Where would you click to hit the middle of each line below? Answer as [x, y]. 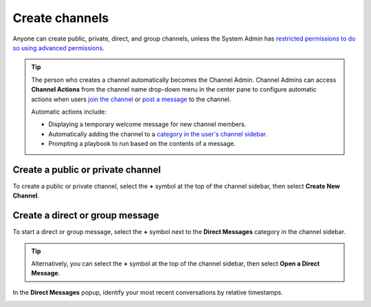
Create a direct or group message [86, 216]
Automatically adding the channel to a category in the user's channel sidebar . [158, 134]
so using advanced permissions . [58, 47]
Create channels [61, 18]
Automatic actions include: [69, 112]
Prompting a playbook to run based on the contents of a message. [142, 144]
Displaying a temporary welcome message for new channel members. [147, 125]
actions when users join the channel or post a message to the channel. [131, 99]
